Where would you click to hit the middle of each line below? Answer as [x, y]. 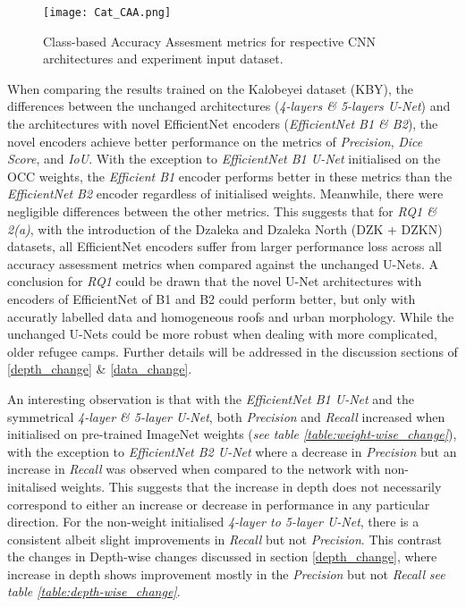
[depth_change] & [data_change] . [100, 369]
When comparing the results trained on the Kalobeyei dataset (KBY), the [210, 88]
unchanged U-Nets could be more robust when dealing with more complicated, [222, 334]
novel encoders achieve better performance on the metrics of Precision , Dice [215, 141]
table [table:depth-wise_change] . [94, 591]
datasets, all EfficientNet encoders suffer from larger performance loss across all [225, 246]
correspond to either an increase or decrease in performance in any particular [219, 504]
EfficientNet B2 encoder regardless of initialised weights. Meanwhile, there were [225, 194]
